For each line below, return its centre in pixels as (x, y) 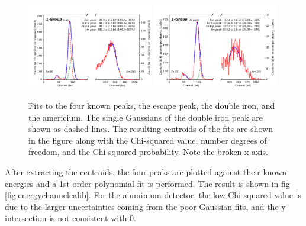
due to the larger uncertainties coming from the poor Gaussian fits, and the (142, 206)
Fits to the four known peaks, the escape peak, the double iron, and (152, 106)
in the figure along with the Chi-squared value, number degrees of (148, 140)
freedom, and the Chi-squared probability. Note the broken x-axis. (148, 152)
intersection (26, 218)
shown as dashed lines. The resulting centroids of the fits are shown (151, 129)
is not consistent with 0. (93, 218)
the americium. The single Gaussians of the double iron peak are (146, 117)
